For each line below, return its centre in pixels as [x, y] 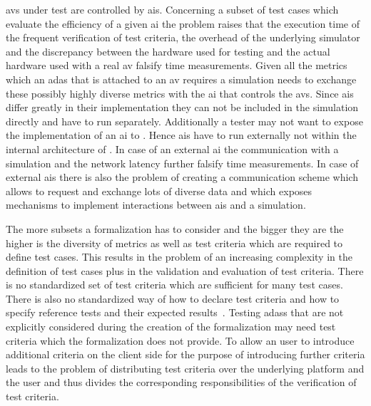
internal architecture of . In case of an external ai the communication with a [172, 149]
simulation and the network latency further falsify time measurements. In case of [182, 163]
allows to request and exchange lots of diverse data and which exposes [159, 191]
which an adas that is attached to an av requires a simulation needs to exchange [181, 79]
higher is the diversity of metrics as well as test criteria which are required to [174, 243]
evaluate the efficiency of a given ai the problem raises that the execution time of [183, 23]
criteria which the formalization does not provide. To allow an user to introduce [180, 340]
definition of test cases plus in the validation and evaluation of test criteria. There [185, 270]
